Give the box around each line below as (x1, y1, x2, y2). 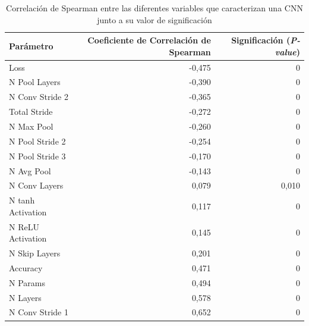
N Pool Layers (9, 76, 61, 88)
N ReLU (9, 220, 39, 233)
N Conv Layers (9, 179, 64, 192)
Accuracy (9, 261, 43, 274)
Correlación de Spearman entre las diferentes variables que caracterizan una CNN (6, 2, 303, 14)
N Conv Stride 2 (9, 90, 68, 103)
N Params (9, 276, 45, 289)
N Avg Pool (9, 164, 51, 177)
